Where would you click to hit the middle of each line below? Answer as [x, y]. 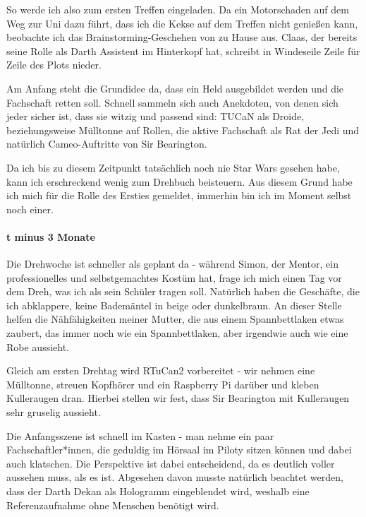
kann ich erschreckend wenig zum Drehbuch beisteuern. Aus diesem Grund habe [179, 181]
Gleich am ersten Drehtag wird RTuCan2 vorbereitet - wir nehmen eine [161, 370]
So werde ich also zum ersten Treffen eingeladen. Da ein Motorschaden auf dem [178, 9]
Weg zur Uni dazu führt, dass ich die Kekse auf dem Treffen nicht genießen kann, [182, 23]
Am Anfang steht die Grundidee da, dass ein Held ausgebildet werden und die [175, 88]
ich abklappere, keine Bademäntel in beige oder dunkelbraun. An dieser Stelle [174, 305]
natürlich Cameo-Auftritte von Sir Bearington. [107, 144]
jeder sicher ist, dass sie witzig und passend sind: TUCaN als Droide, [155, 116]
